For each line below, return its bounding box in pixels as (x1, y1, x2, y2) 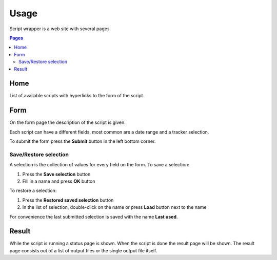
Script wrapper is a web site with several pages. (9, 26, 111, 32)
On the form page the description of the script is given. (9, 119, 126, 125)
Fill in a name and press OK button (22, 178, 95, 184)
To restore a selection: (9, 187, 57, 194)
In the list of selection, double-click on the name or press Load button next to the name (22, 204, 207, 210)
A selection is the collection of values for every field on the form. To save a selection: (9, 162, 190, 168)
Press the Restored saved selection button (22, 197, 114, 203)
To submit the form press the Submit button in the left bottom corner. (9, 138, 156, 144)
